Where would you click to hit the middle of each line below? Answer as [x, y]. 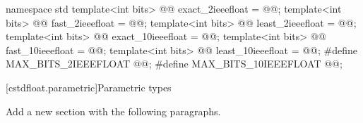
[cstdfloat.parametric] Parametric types [89, 87]
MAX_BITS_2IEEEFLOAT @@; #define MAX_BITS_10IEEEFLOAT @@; [174, 64]
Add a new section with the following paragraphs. [113, 111]
